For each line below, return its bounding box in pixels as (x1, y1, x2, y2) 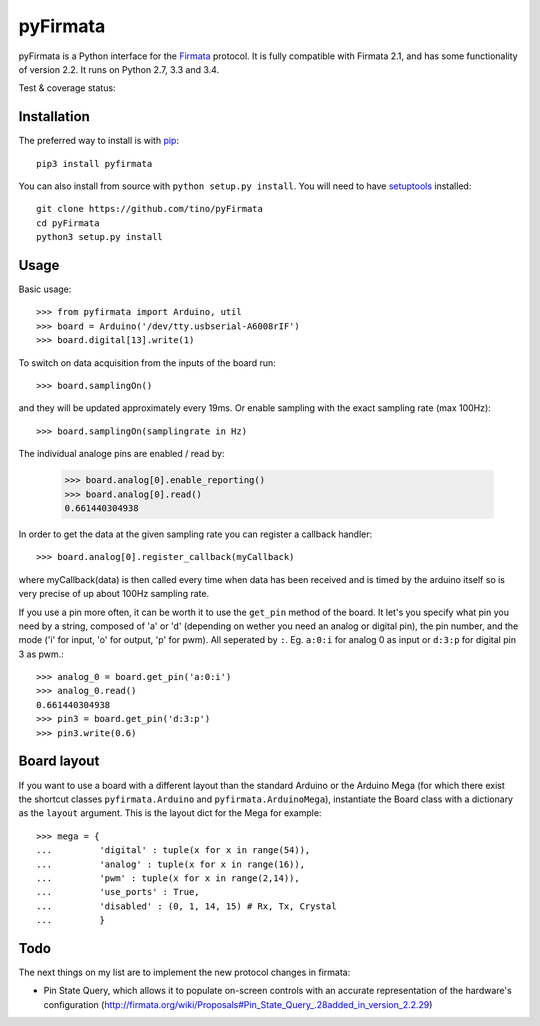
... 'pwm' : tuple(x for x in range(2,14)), (36, 872, 300, 884)
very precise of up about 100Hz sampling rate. (18, 588, 210, 600)
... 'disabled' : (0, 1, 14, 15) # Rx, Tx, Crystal (36, 900, 337, 912)
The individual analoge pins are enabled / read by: (18, 448, 225, 460)
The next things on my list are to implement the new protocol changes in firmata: (18, 966, 351, 978)
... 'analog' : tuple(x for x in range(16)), (36, 858, 305, 870)
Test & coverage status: (18, 82, 116, 94)
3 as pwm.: (18, 648, 64, 660)
